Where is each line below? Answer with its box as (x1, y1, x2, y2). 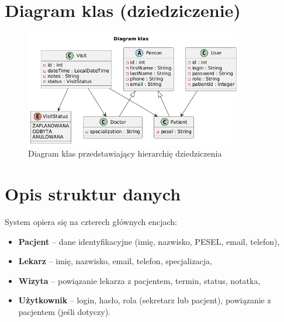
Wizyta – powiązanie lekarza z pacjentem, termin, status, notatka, (18, 274, 261, 286)
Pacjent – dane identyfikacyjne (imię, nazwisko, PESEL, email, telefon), (18, 235, 280, 247)
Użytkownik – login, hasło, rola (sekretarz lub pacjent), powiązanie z (18, 294, 271, 306)
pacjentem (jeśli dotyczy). (18, 305, 110, 317)
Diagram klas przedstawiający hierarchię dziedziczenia (28, 147, 222, 160)
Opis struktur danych (5, 182, 181, 205)
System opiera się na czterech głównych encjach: (5, 215, 177, 227)
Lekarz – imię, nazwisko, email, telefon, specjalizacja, (18, 255, 213, 267)
